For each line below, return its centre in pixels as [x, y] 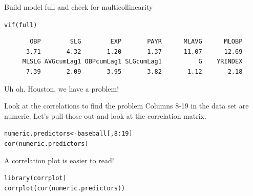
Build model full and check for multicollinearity [79, 7]
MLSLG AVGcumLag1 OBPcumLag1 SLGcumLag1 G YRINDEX [132, 62]
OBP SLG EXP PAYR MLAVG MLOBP [136, 42]
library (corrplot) [35, 178]
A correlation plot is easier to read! [59, 160]
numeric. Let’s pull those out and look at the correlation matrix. [105, 115]
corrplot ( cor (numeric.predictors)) [65, 188]
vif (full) [21, 25]
